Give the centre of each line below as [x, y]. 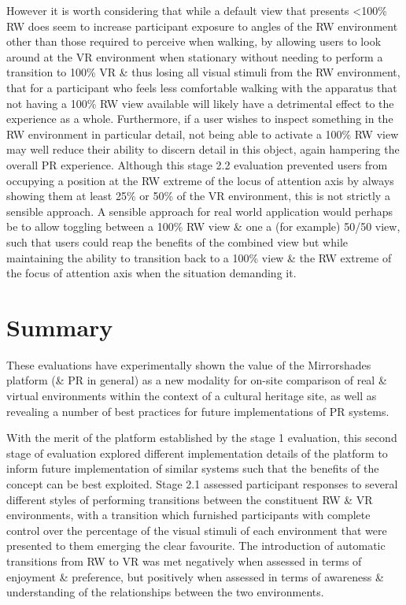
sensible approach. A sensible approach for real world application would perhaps [200, 211]
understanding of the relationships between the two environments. [165, 592]
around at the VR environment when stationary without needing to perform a [195, 56]
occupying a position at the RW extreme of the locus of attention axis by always [200, 180]
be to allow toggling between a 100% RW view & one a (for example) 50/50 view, [203, 226]
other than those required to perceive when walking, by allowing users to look [194, 41]
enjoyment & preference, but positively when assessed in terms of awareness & [195, 576]
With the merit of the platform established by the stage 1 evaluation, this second [202, 438]
